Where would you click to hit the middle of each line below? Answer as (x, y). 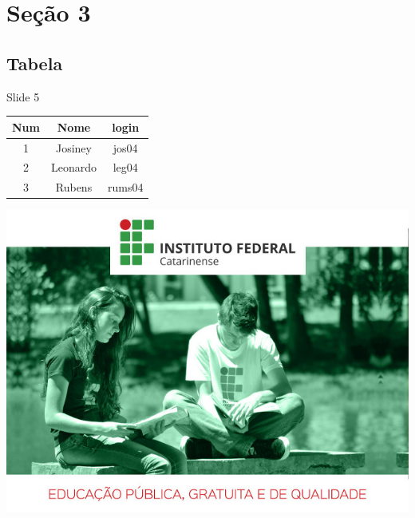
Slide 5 (23, 96)
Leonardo (73, 167)
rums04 (126, 187)
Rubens (74, 187)
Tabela (35, 63)
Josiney (73, 147)
